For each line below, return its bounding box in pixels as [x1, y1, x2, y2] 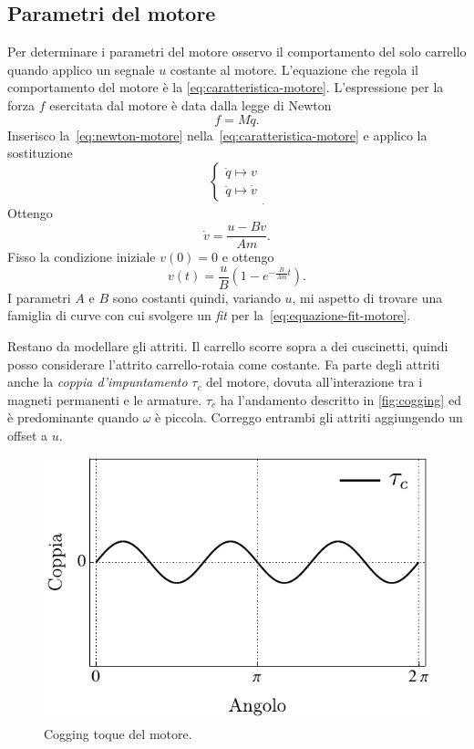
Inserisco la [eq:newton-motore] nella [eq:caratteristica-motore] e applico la [7, 125, 428, 144]
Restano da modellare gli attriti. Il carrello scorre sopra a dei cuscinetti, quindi [7, 337, 448, 356]
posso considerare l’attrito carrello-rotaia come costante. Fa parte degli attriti [7, 354, 440, 373]
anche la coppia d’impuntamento [7, 372, 188, 391]
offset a [7, 426, 48, 445]
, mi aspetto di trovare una [292, 287, 443, 307]
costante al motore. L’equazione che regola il [170, 59, 418, 78]
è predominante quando [7, 408, 139, 427]
